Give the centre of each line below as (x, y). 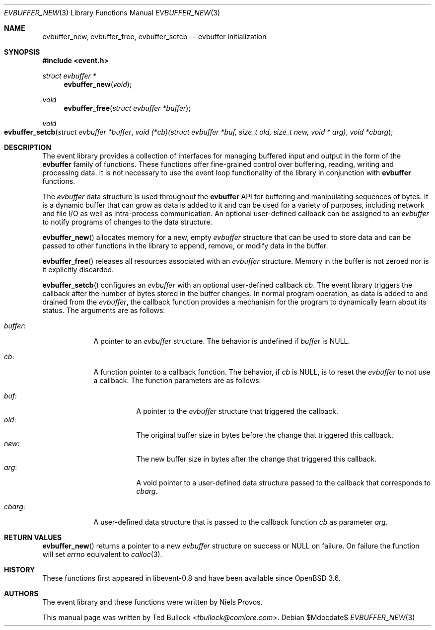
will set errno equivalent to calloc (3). (102, 554)
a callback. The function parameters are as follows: (177, 380)
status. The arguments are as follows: (104, 310)
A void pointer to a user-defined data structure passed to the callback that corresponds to (284, 483)
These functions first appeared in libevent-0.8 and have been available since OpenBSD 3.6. (191, 578)
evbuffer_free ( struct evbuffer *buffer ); (127, 108)
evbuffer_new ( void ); (98, 84)
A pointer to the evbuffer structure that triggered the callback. (237, 411)
